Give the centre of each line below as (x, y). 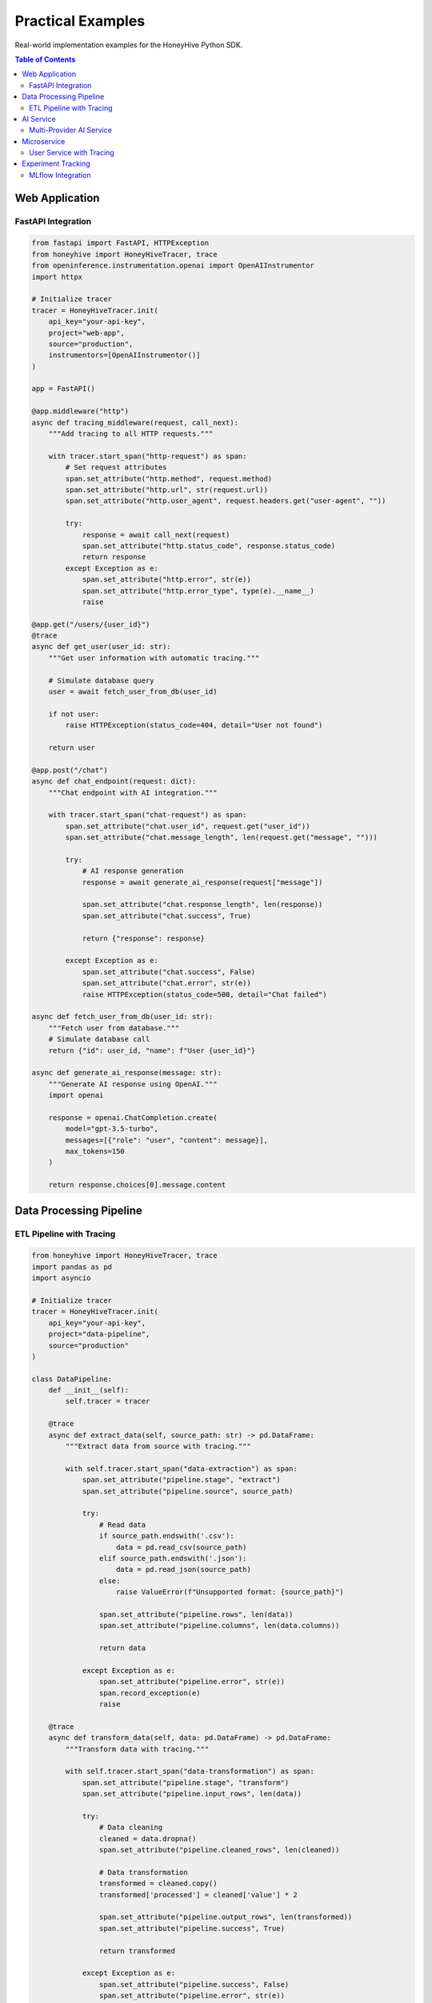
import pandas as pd (72, 1267)
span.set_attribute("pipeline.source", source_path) (188, 1491)
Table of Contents (45, 59)
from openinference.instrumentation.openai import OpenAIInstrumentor (173, 266)
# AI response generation (133, 871)
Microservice (44, 141)
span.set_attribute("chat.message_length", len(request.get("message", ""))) (221, 838)
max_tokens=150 (95, 1151)
